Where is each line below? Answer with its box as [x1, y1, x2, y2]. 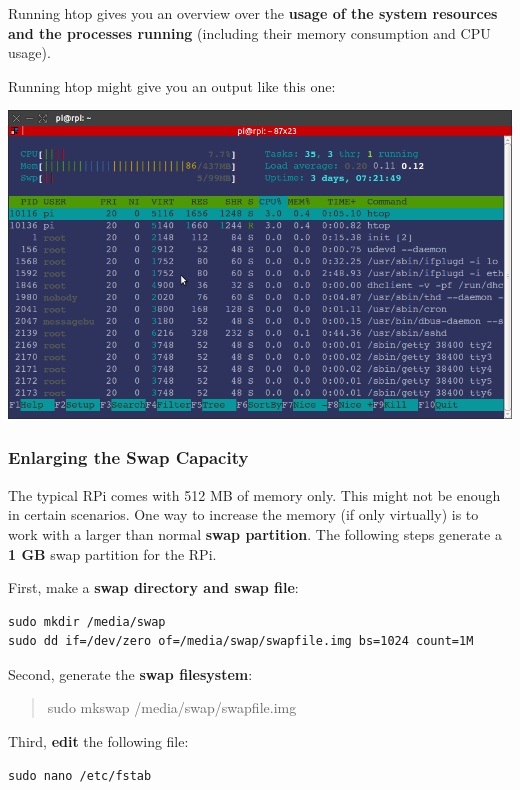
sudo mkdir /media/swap [8, 614, 166, 629]
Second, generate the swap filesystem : [8, 663, 253, 684]
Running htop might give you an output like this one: [8, 75, 336, 96]
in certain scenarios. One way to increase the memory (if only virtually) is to [8, 504, 479, 525]
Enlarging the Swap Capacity [8, 445, 249, 470]
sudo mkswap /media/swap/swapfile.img [47, 697, 297, 718]
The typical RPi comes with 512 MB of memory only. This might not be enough [8, 484, 501, 505]
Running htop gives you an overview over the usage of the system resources [8, 3, 498, 23]
